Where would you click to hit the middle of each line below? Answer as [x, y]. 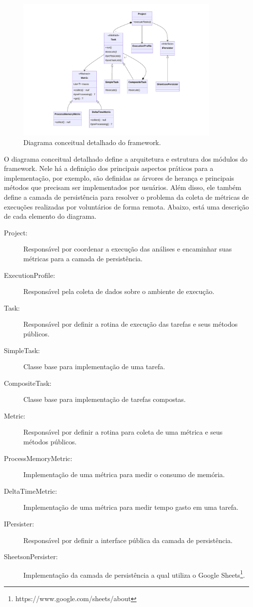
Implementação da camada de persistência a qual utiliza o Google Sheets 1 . [134, 574]
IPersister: [19, 524]
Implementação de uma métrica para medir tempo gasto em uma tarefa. [131, 507]
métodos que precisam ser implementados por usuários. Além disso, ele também [123, 187]
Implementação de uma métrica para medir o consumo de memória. [124, 474]
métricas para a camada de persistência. [83, 258]
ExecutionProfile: [30, 275]
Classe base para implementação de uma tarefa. [94, 366]
